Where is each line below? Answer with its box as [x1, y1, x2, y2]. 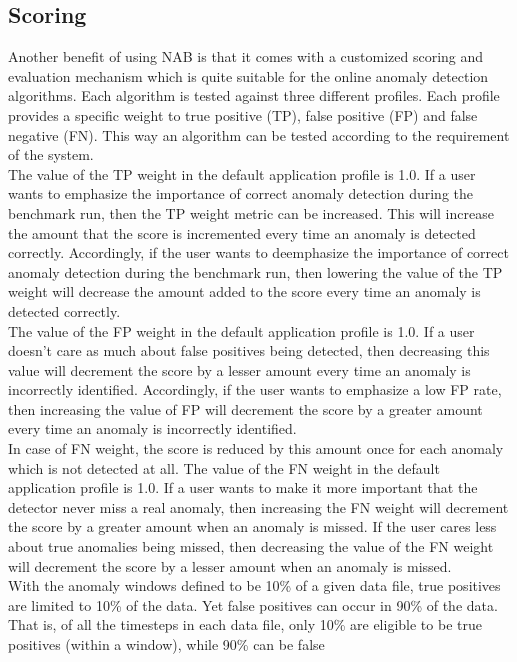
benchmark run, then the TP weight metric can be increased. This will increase [8, 202, 494, 223]
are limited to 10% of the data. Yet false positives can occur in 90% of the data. [8, 594, 498, 615]
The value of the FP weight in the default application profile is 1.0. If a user [8, 320, 475, 341]
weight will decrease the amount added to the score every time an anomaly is [8, 281, 481, 302]
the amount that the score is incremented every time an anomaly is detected [8, 222, 476, 243]
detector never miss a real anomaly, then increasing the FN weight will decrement [8, 496, 509, 517]
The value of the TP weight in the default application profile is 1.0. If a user [8, 163, 476, 184]
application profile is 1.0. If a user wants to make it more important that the [8, 477, 478, 498]
